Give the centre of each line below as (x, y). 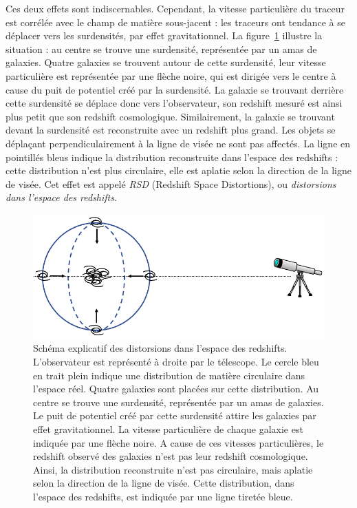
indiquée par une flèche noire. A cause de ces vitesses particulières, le (178, 442)
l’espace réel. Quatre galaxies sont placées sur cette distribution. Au (176, 389)
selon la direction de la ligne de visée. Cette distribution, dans (164, 483)
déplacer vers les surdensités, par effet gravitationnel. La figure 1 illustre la (164, 35)
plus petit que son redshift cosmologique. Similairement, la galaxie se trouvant (170, 116)
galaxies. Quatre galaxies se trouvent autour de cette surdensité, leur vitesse (166, 62)
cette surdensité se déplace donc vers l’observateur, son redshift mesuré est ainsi (174, 103)
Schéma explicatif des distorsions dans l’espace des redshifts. (160, 348)
